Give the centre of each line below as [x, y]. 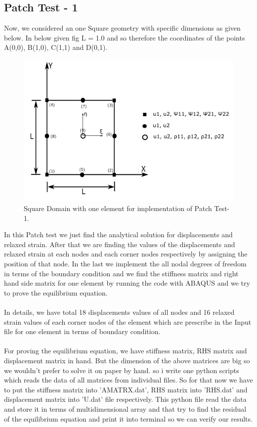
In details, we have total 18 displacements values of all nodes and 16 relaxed [119, 312]
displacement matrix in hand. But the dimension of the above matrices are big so [127, 360]
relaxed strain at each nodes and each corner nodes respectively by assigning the [126, 254]
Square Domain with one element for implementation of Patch [118, 208]
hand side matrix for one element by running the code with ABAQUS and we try [127, 283]
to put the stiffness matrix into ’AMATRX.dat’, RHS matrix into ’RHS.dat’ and [126, 389]
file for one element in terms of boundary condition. [82, 331]
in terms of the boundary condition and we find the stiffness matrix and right [121, 273]
